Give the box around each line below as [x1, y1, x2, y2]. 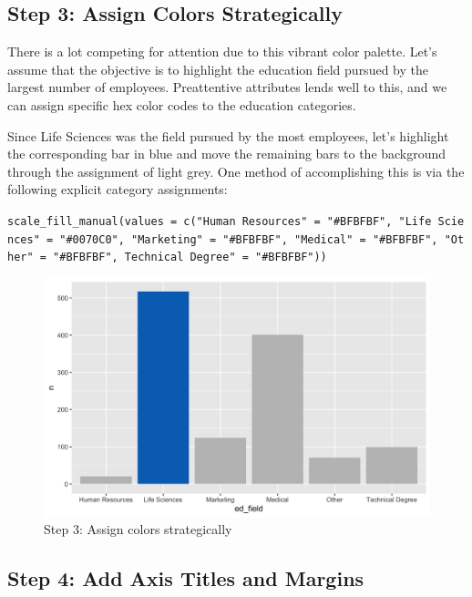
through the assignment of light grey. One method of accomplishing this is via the [7, 161, 465, 180]
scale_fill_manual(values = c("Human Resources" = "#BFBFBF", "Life [7, 214, 432, 228]
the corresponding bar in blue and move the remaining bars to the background [7, 144, 446, 163]
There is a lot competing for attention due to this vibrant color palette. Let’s [7, 42, 437, 61]
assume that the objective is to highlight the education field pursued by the [7, 59, 428, 78]
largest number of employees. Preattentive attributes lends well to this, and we [7, 77, 447, 97]
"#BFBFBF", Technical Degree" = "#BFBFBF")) [53, 251, 327, 264]
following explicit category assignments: [7, 180, 228, 199]
